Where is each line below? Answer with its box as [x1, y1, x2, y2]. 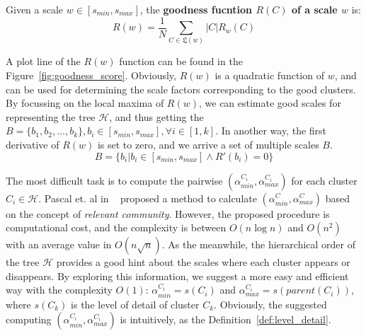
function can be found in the [119, 54, 243, 69]
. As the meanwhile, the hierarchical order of [161, 237, 356, 252]
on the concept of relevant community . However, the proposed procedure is [6, 206, 330, 221]
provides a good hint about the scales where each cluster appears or [56, 255, 350, 270]
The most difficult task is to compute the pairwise [6, 173, 223, 187]
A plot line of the [6, 54, 81, 69]
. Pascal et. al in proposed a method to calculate [38, 190, 257, 205]
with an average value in [6, 237, 112, 252]
